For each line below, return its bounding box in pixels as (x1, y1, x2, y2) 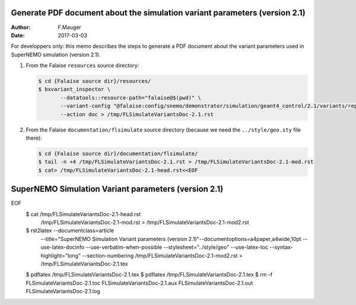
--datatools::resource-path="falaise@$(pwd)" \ (60, 94, 201, 101)
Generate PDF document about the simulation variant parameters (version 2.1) (11, 8, 306, 18)
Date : (11, 31, 25, 38)
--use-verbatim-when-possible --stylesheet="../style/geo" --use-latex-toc (85, 243, 269, 251)
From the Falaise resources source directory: (26, 62, 139, 69)
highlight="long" (40, 252, 81, 259)
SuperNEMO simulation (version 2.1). (11, 51, 101, 58)
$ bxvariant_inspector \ (38, 86, 111, 93)
